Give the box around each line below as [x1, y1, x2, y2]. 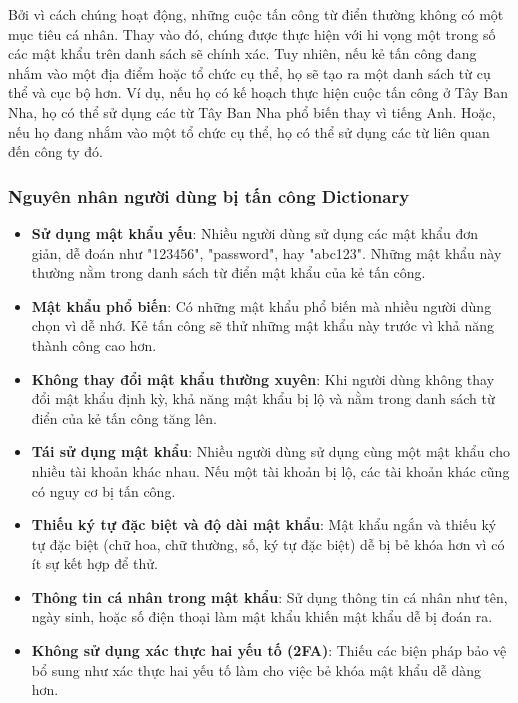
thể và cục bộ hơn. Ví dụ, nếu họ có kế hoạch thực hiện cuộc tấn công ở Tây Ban [8, 82, 508, 103]
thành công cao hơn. [31, 334, 157, 355]
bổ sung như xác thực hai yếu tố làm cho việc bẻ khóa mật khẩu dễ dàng [31, 659, 482, 680]
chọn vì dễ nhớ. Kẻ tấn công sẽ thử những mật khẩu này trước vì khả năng [31, 315, 494, 336]
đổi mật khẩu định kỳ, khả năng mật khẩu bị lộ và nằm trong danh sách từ [31, 388, 495, 409]
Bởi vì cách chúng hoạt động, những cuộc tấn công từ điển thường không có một [8, 4, 504, 24]
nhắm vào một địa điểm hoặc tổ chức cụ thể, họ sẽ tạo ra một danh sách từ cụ [8, 62, 491, 83]
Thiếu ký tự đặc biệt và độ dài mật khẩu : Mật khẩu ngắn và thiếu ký [31, 514, 497, 535]
